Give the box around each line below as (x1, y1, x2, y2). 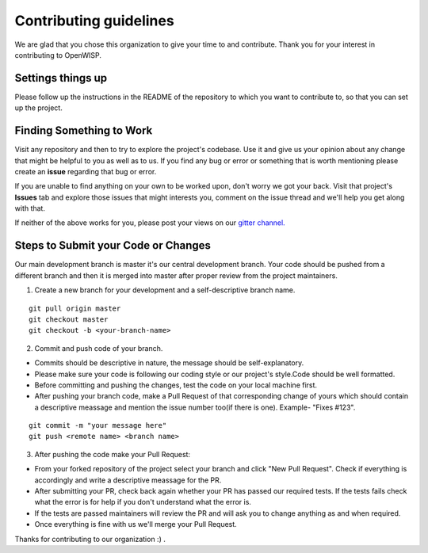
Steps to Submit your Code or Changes (14, 238, 212, 253)
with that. (14, 204, 45, 213)
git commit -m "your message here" (29, 421, 167, 430)
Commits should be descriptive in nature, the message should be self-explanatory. (34, 358, 304, 368)
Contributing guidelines (14, 12, 174, 29)
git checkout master (29, 315, 109, 324)
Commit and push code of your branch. (34, 343, 163, 353)
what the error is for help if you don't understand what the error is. (34, 498, 251, 507)
